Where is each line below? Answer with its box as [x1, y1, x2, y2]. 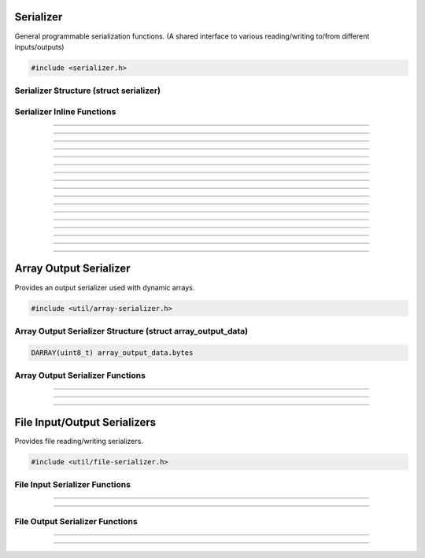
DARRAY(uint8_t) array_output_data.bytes [31, 348, 194, 357]
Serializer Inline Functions [14, 106, 116, 117]
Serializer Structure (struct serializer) [14, 85, 161, 96]
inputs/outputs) [14, 42, 65, 51]
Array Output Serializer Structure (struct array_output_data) [14, 325, 249, 336]
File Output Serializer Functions [14, 516, 138, 527]
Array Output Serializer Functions [14, 370, 146, 381]
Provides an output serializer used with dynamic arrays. [14, 283, 195, 292]
